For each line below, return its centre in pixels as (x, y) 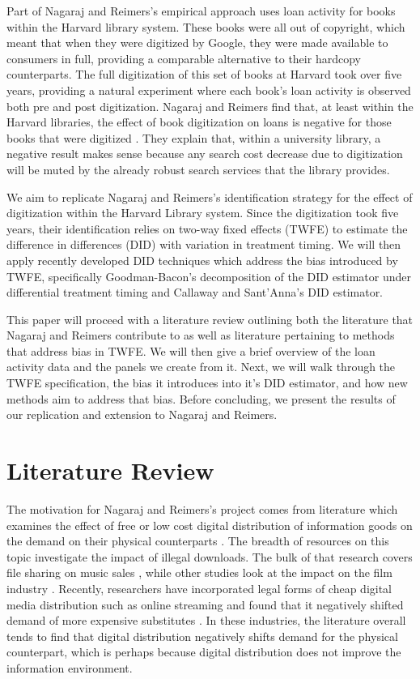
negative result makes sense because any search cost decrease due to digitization (205, 154)
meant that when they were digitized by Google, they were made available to (197, 43)
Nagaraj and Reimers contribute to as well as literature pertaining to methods (201, 335)
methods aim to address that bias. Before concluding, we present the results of (201, 398)
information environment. (70, 667)
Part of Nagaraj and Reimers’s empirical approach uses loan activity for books (201, 11)
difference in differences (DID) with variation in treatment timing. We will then (204, 244)
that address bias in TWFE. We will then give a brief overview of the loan (191, 350)
